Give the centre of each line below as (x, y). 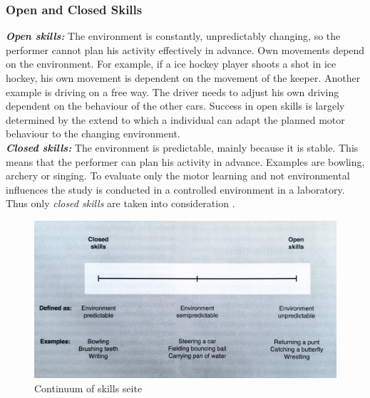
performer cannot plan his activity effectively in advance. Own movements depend (185, 49)
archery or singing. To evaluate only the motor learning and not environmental (178, 176)
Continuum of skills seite (88, 388)
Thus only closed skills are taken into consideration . (120, 203)
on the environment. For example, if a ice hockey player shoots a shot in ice (171, 64)
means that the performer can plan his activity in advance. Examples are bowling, (185, 161)
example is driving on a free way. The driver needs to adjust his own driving (173, 91)
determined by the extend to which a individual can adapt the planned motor (175, 119)
